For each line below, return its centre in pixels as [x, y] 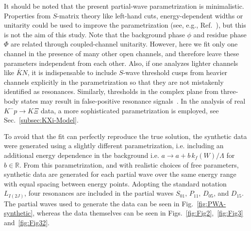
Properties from [27, 15]
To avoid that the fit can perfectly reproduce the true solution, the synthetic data [125, 136]
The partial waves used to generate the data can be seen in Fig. [99, 203]
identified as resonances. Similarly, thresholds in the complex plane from [111, 91]
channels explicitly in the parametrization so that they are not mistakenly [114, 82]
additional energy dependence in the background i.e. [82, 155]
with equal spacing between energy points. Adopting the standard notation [115, 183]
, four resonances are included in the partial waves [99, 193]
